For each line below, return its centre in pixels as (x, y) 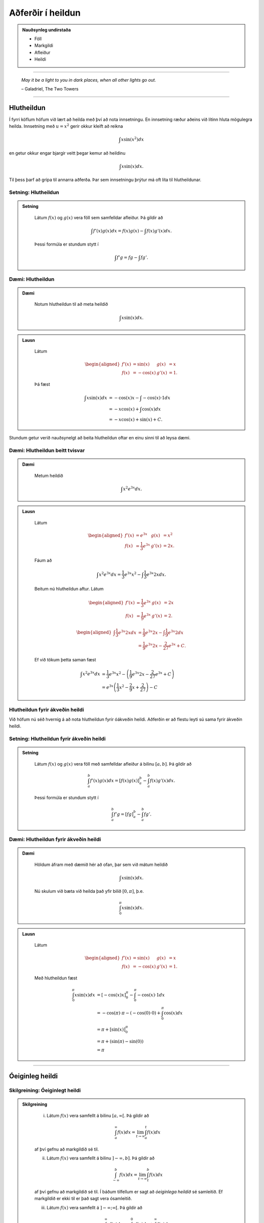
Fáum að (43, 560)
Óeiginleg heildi (33, 1076)
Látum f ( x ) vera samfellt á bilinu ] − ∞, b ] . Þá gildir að (101, 1158)
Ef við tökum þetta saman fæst (65, 660)
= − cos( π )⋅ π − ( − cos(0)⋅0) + (129, 1013)
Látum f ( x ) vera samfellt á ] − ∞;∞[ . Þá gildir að (95, 1207)
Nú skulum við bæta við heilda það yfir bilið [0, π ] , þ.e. (89, 891)
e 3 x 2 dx (176, 632)
